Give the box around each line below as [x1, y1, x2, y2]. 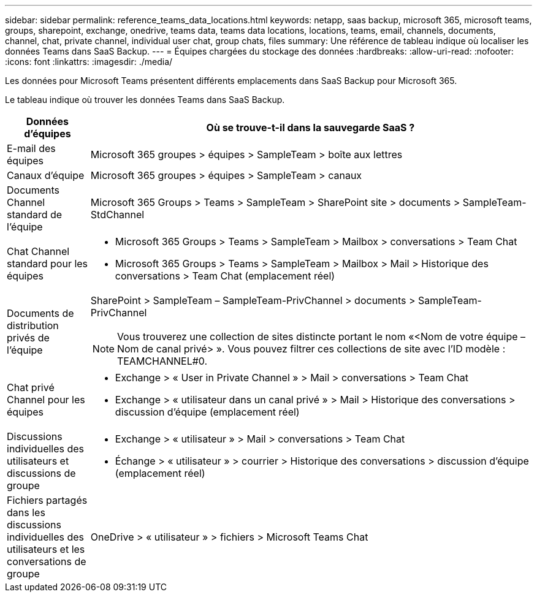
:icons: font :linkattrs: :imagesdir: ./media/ [5, 56, 173, 67]
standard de [7, 208, 63, 221]
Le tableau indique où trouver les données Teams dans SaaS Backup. [5, 94, 285, 105]
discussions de [7, 467, 76, 479]
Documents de [7, 307, 74, 319]
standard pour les [7, 257, 88, 270]
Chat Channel [7, 245, 70, 257]
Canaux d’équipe [7, 169, 85, 181]
